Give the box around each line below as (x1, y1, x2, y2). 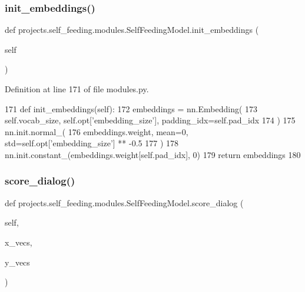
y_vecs (5, 256, 30, 268)
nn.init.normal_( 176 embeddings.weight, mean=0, (5, 125, 188, 137)
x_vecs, (5, 236, 32, 248)
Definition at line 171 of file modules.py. (5, 83, 149, 95)
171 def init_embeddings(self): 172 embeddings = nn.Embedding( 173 (5, 102, 258, 115)
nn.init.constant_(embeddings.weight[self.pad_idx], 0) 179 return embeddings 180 (5, 148, 301, 160)
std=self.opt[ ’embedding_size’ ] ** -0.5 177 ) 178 (5, 137, 179, 149)
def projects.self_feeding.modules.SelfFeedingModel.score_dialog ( (5, 196, 244, 209)
